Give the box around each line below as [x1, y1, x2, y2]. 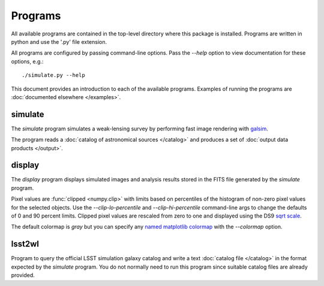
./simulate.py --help [22, 72, 85, 79]
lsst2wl [11, 239, 39, 249]
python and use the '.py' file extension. [11, 38, 107, 45]
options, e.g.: [11, 58, 44, 65]
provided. [11, 272, 35, 279]
